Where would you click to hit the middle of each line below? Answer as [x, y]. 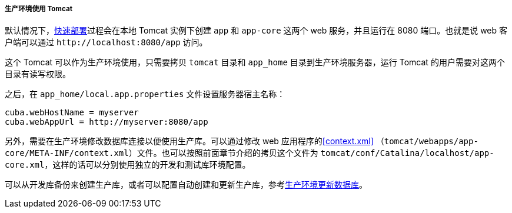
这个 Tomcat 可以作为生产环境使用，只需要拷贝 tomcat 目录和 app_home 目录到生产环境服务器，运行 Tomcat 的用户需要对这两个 [255, 62]
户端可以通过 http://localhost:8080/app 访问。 [106, 42]
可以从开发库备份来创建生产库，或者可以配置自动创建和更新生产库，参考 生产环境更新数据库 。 [186, 185]
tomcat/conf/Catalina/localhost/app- [407, 153]
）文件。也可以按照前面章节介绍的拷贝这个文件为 [223, 153]
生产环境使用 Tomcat [39, 9]
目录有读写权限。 [38, 74]
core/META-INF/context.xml [67, 153]
